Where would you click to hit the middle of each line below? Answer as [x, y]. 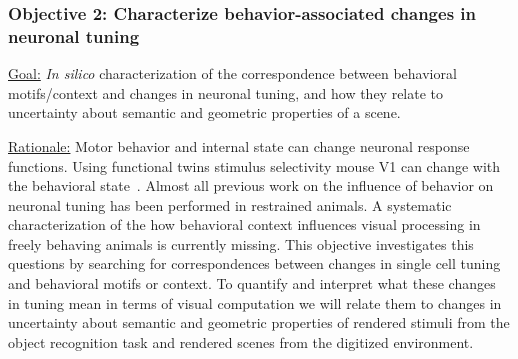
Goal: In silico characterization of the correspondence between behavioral [232, 73]
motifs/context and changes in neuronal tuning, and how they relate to [226, 92]
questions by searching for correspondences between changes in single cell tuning [254, 263]
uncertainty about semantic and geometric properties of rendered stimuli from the [259, 322]
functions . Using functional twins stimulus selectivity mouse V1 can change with [254, 165]
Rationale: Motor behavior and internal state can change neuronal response [239, 145]
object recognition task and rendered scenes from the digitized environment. [241, 341]
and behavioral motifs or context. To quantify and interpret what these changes [252, 283]
